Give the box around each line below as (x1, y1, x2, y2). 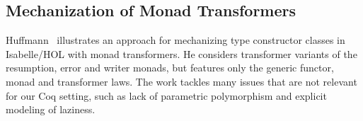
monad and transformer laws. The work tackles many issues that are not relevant (6, 74, 357, 88)
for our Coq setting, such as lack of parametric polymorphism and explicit (6, 88, 327, 103)
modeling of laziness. (6, 102, 96, 117)
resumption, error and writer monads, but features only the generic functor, (6, 60, 334, 75)
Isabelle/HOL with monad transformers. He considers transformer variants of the (6, 46, 357, 61)
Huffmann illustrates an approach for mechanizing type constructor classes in (6, 33, 345, 47)
